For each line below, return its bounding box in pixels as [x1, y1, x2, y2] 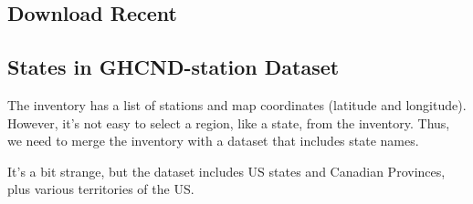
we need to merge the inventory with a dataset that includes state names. [7, 131, 419, 150]
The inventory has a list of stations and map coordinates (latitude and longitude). [7, 95, 467, 114]
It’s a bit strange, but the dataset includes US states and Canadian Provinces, [7, 161, 446, 180]
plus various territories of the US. [7, 179, 194, 199]
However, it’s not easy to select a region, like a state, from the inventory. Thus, [7, 113, 450, 132]
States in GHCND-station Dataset [7, 53, 340, 81]
